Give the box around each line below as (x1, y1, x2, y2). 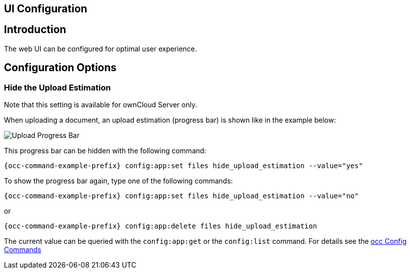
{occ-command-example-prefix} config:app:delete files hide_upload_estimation (4, 222, 317, 230)
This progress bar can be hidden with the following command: (4, 146, 206, 155)
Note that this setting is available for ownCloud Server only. (4, 100, 197, 109)
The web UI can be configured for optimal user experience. (4, 44, 197, 53)
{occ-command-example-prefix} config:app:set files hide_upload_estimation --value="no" (4, 192, 359, 200)
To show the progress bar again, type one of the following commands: (4, 177, 233, 185)
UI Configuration (4, 2, 88, 15)
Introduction (4, 23, 66, 36)
